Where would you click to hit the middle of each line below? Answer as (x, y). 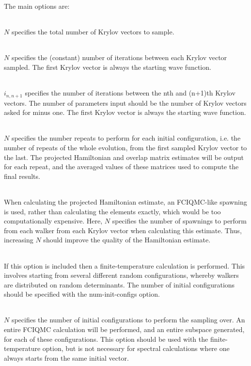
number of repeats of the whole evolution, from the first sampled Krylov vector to (125, 147)
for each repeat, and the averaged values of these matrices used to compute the (121, 167)
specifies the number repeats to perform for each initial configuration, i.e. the (126, 138)
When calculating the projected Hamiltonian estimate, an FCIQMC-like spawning (125, 201)
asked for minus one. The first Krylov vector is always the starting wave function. (125, 112)
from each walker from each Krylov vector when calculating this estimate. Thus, (123, 230)
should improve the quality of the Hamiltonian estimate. (127, 240)
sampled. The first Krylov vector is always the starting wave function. (108, 67)
